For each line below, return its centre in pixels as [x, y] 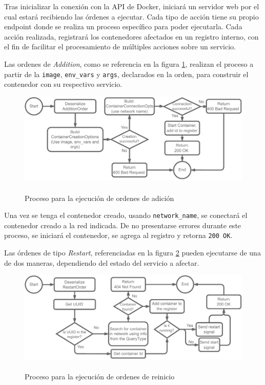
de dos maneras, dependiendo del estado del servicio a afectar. [102, 262]
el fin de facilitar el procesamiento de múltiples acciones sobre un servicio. [120, 47]
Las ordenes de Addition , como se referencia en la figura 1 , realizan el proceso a [129, 63]
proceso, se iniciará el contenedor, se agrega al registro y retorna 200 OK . [118, 235]
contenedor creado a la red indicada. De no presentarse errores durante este [123, 225]
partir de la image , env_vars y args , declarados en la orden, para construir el [126, 74]
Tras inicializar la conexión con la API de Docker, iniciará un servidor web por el [132, 6]
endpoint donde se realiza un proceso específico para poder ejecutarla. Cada [123, 26]
